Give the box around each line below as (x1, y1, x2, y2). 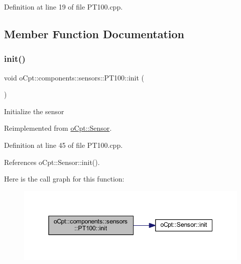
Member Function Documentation (4, 26, 185, 41)
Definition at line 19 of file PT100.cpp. (4, 2, 123, 12)
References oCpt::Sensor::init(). (4, 156, 100, 167)
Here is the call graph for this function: (4, 173, 125, 184)
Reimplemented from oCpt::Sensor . (4, 123, 112, 133)
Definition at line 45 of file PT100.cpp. (4, 139, 123, 150)
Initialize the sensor (4, 106, 64, 116)
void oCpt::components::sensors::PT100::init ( (4, 72, 145, 82)
